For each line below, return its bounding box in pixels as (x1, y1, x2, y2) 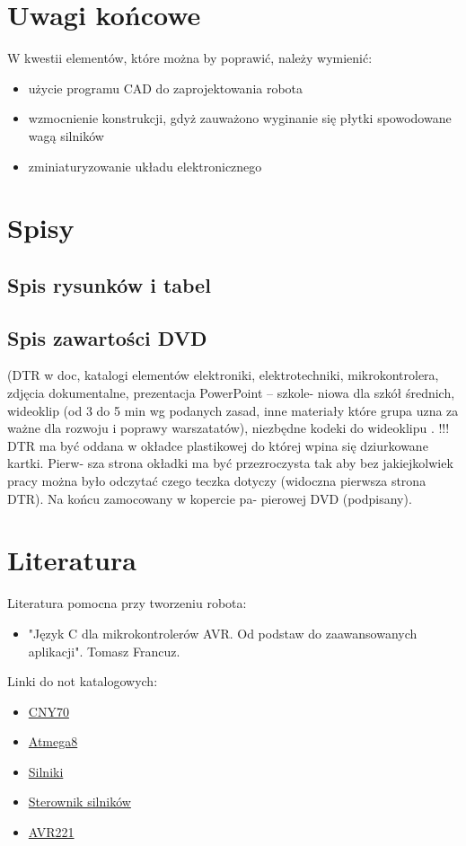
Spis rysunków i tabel (7, 270, 211, 298)
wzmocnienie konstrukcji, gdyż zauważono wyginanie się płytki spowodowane (28, 109, 452, 128)
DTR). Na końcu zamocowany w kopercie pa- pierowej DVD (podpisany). (7, 489, 412, 507)
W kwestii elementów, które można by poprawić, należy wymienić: (7, 48, 373, 67)
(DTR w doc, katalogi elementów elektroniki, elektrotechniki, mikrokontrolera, (7, 366, 439, 384)
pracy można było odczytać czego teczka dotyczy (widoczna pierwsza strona (7, 471, 426, 490)
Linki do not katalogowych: (7, 672, 158, 691)
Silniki (28, 762, 64, 780)
